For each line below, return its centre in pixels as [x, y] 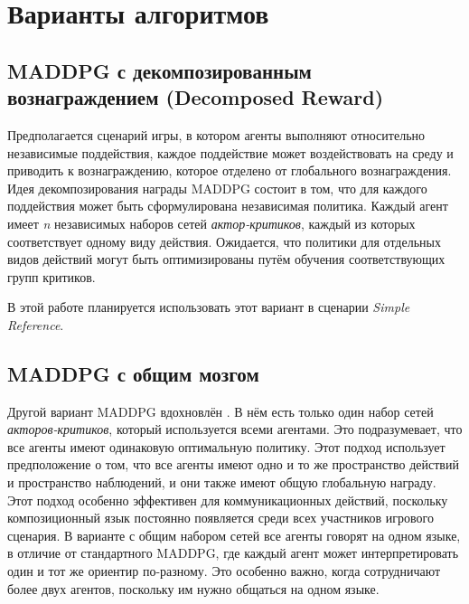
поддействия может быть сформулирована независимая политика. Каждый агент [228, 206]
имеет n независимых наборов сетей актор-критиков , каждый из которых [211, 223]
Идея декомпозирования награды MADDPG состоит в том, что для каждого [217, 188]
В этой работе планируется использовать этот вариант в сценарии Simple [209, 307]
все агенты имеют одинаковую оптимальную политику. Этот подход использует [226, 446]
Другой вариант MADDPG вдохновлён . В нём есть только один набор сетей [220, 411]
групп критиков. [52, 276]
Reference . [36, 324]
